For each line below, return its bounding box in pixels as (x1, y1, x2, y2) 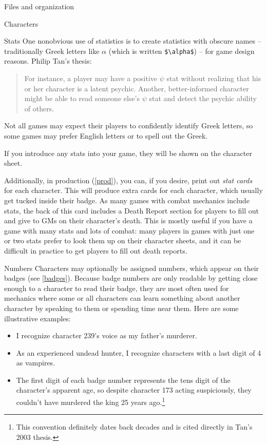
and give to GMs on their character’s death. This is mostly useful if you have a (4, 215, 253, 226)
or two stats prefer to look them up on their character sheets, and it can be (4, 235, 241, 246)
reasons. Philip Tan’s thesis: (4, 55, 92, 66)
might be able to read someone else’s (24, 93, 140, 104)
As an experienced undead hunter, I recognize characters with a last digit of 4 (16, 347, 261, 358)
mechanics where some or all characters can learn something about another (4, 293, 240, 303)
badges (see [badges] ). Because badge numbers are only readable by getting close (4, 273, 258, 283)
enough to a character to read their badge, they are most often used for (4, 282, 229, 293)
